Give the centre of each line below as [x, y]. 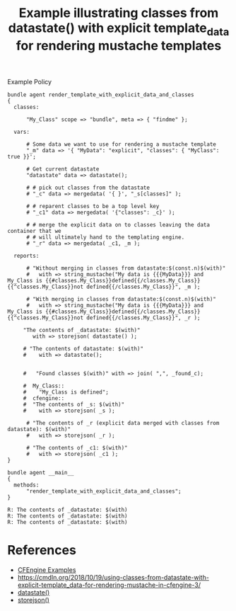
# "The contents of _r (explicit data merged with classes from [123, 423]
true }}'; [22, 156]
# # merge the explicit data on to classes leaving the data [118, 224]
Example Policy [29, 81]
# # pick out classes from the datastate [88, 188]
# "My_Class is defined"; [66, 392]
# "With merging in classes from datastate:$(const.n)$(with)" [121, 299]
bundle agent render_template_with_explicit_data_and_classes [101, 95]
